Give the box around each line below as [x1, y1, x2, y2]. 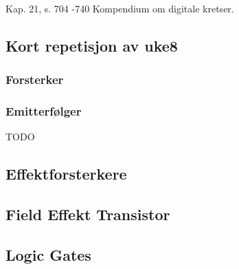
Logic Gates [5, 244, 91, 265]
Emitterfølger [5, 103, 82, 120]
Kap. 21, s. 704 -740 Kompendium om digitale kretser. [5, 1, 234, 15]
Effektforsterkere [5, 163, 127, 184]
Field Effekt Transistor [5, 204, 170, 225]
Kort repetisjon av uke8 [5, 34, 178, 56]
